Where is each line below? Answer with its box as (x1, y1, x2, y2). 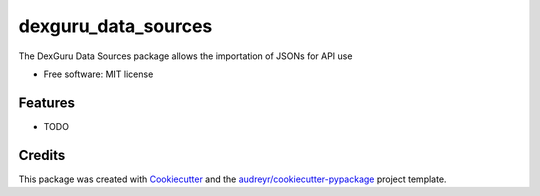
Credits (18, 146, 66, 164)
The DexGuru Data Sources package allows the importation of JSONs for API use (18, 50, 353, 62)
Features (18, 94, 75, 111)
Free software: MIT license (43, 68, 154, 80)
